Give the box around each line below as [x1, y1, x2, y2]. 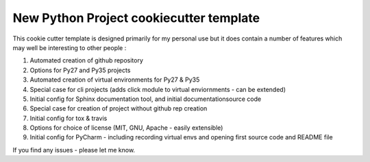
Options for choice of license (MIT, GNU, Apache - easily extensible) [29, 124, 223, 132]
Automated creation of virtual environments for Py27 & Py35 [29, 76, 200, 84]
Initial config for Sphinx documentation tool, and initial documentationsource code [29, 95, 262, 103]
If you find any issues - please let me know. [12, 146, 136, 154]
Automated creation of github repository [29, 56, 144, 65]
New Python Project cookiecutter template [12, 10, 260, 25]
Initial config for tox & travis [29, 114, 108, 122]
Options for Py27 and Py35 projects [29, 66, 131, 74]
